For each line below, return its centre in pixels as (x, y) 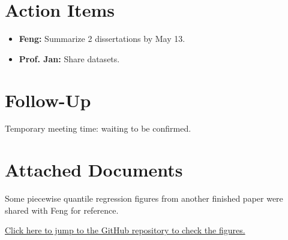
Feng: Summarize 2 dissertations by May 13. (102, 39)
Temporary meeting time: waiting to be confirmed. (98, 128)
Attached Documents (94, 170)
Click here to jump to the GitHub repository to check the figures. (125, 230)
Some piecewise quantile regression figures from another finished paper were (144, 198)
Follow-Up (48, 100)
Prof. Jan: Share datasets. (69, 58)
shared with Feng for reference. (62, 210)
